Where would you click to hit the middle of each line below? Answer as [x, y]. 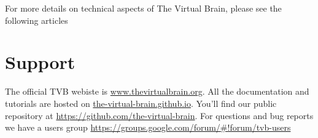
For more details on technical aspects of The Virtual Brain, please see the [143, 8]
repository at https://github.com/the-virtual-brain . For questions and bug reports [159, 115]
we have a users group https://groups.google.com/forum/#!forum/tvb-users [148, 127]
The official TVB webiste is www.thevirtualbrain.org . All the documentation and [157, 91]
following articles [37, 20]
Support [40, 62]
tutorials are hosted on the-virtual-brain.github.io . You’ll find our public [141, 103]
